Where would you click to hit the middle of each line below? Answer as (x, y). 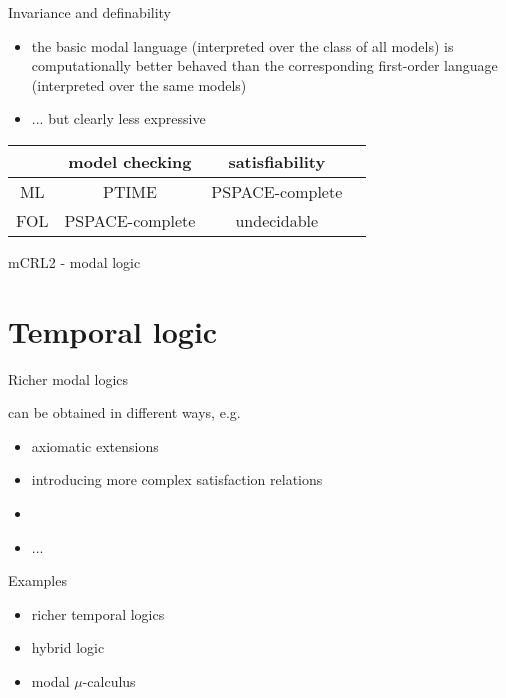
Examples (37, 580)
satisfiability (277, 161)
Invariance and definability (90, 12)
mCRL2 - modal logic (74, 261)
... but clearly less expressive (118, 118)
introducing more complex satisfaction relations (177, 479)
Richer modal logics (68, 378)
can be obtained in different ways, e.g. (124, 412)
